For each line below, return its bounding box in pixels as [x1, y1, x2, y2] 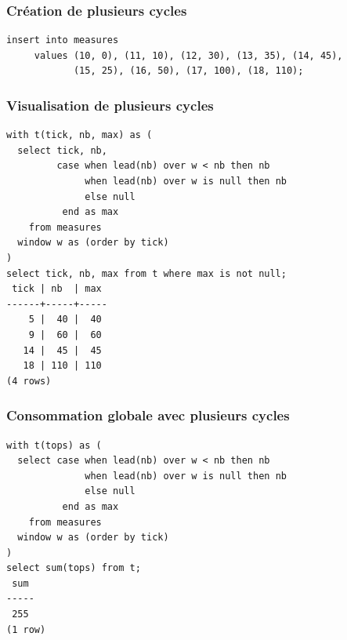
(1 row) [6, 624, 46, 635]
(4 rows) [6, 375, 52, 387]
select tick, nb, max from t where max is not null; [6, 267, 287, 279]
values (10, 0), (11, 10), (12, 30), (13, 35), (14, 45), [34, 49, 343, 61]
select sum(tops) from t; [6, 562, 141, 574]
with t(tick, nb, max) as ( [6, 129, 153, 141]
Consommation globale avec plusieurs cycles [6, 405, 290, 425]
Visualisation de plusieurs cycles [6, 95, 214, 115]
